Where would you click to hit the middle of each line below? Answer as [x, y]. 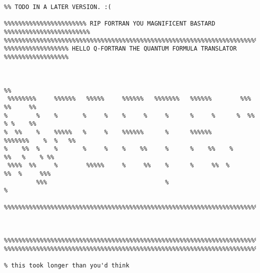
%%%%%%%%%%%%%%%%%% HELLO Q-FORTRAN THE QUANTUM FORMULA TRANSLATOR [120, 49]
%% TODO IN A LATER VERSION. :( [58, 7]
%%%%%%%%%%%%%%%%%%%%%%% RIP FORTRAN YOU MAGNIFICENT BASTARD [110, 24]
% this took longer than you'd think [67, 266]
